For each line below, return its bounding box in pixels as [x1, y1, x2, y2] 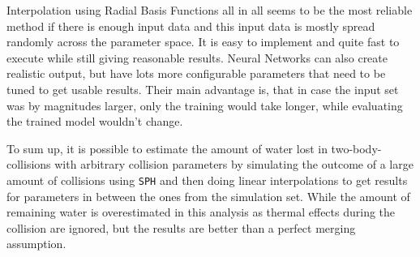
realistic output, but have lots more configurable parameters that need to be [6, 65, 386, 82]
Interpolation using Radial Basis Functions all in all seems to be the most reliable [6, 2, 413, 18]
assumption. [6, 235, 66, 252]
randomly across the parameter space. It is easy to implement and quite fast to [6, 33, 400, 50]
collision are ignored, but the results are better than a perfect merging [6, 219, 356, 236]
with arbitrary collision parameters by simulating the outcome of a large [54, 156, 414, 173]
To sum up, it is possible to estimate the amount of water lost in [6, 139, 328, 156]
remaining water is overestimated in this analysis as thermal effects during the [6, 203, 396, 221]
